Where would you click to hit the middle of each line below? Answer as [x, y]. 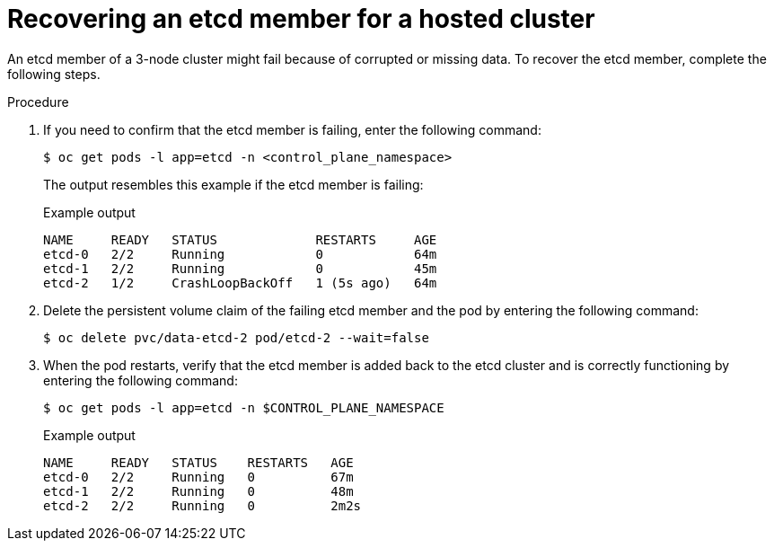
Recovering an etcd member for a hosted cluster [301, 19]
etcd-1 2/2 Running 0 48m [198, 491]
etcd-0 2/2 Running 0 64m [240, 254]
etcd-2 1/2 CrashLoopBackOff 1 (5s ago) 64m [240, 283]
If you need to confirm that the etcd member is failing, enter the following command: [292, 129]
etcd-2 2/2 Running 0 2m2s [202, 505]
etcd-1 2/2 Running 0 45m [240, 268]
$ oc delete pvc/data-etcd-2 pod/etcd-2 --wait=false [236, 337]
